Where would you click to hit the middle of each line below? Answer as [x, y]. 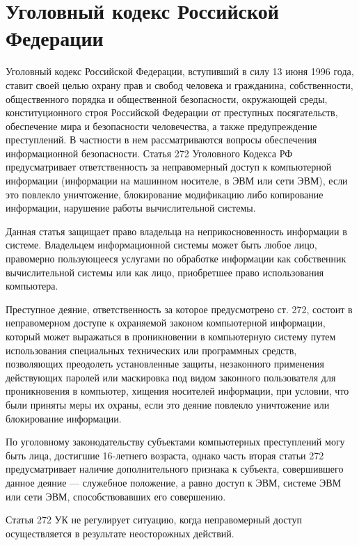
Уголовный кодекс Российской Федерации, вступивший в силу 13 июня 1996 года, [180, 71]
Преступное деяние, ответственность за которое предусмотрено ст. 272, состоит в [179, 309]
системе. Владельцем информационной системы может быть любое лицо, [161, 245]
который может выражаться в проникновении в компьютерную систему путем [171, 336]
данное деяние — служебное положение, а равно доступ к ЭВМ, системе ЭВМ [174, 482]
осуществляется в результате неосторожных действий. [120, 533]
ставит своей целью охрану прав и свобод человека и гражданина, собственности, [179, 85]
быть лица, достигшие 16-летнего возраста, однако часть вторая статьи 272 [165, 455]
